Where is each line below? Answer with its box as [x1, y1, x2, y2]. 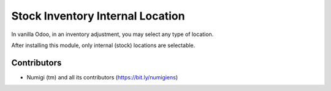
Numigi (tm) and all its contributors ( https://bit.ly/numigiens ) [26, 73, 178, 81]
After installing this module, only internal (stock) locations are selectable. [11, 42, 196, 49]
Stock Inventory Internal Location [11, 9, 185, 23]
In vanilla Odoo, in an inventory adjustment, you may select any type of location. [11, 31, 214, 38]
